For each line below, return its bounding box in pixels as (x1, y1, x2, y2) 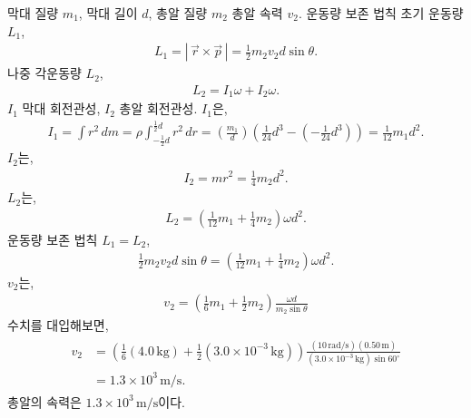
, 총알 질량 (148, 4, 208, 22)
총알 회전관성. (119, 99, 198, 118)
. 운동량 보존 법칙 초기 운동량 (298, 4, 464, 22)
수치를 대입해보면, (7, 316, 109, 334)
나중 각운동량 (7, 63, 82, 83)
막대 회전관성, (22, 99, 101, 118)
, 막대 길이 (78, 4, 138, 22)
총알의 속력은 (7, 392, 82, 411)
